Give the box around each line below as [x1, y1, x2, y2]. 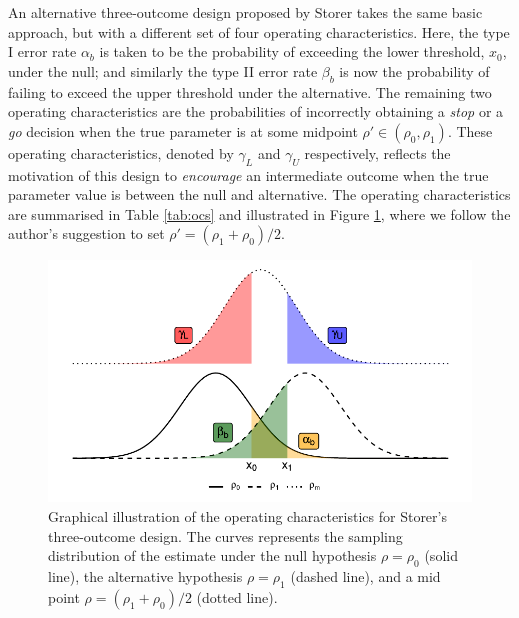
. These [447, 120, 493, 141]
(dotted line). [196, 586, 278, 607]
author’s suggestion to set [8, 223, 165, 244]
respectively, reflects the [304, 142, 451, 163]
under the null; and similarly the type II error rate [8, 60, 318, 81]
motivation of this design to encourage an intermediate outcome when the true [8, 164, 489, 185]
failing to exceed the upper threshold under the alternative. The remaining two [8, 81, 492, 102]
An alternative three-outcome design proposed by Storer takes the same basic [8, 2, 483, 22]
